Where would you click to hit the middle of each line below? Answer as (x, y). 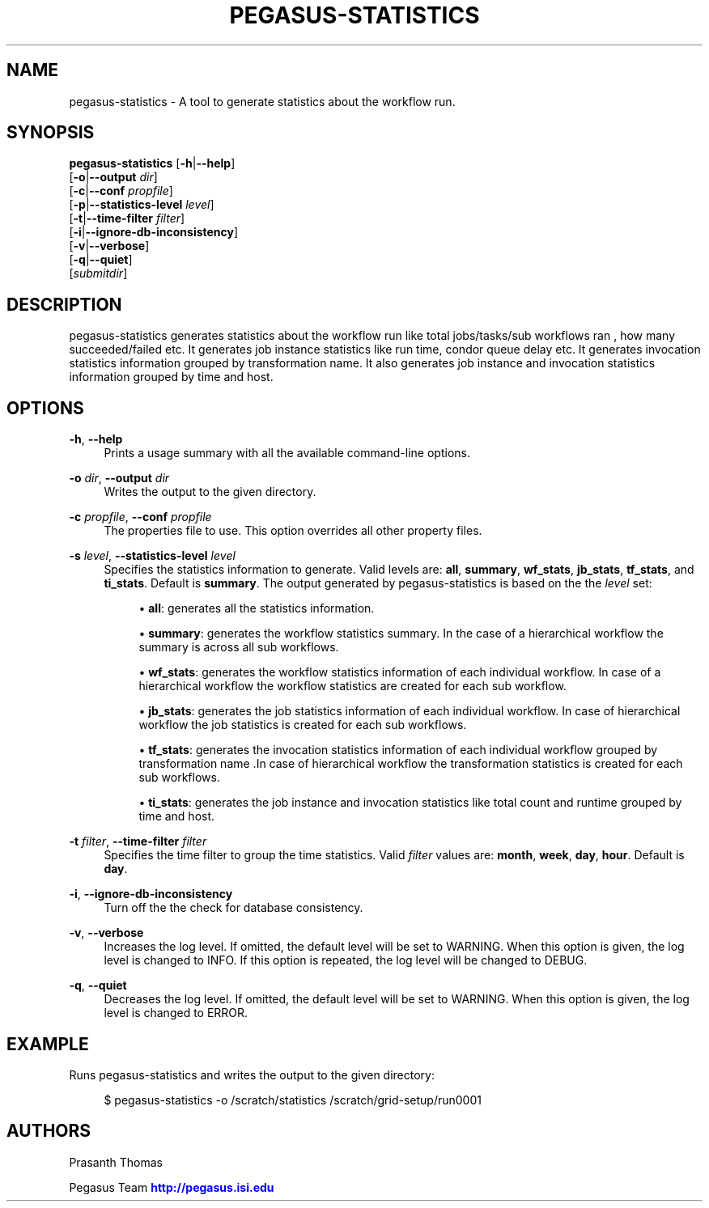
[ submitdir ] (98, 273)
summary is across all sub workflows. (239, 647)
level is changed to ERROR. (176, 1013)
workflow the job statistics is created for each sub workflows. (303, 725)
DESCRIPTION (64, 304)
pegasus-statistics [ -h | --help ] (152, 163)
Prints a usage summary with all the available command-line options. (287, 453)
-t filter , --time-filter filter (138, 841)
